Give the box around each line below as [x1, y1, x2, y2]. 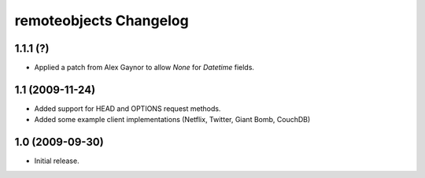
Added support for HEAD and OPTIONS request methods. [34, 103, 221, 113]
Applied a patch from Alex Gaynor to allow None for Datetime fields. [34, 63, 255, 72]
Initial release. [34, 156, 79, 165]
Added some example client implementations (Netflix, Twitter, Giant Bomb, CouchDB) [34, 115, 311, 124]
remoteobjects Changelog [14, 12, 189, 29]
